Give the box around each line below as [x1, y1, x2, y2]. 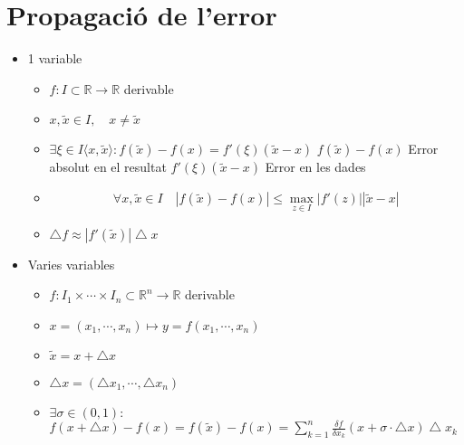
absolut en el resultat [49, 157, 167, 176]
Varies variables [27, 254, 115, 273]
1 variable [27, 49, 82, 68]
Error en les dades [265, 157, 366, 176]
